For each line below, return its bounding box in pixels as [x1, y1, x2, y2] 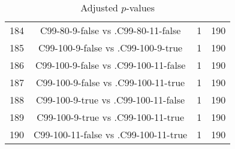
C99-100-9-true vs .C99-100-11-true [37, 110, 185, 124]
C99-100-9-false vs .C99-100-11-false [35, 58, 186, 72]
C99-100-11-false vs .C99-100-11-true [34, 127, 188, 141]
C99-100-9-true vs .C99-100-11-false [36, 93, 185, 107]
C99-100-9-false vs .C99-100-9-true [38, 41, 183, 54]
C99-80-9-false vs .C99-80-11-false [40, 23, 181, 37]
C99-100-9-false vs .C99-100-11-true [36, 75, 185, 89]
